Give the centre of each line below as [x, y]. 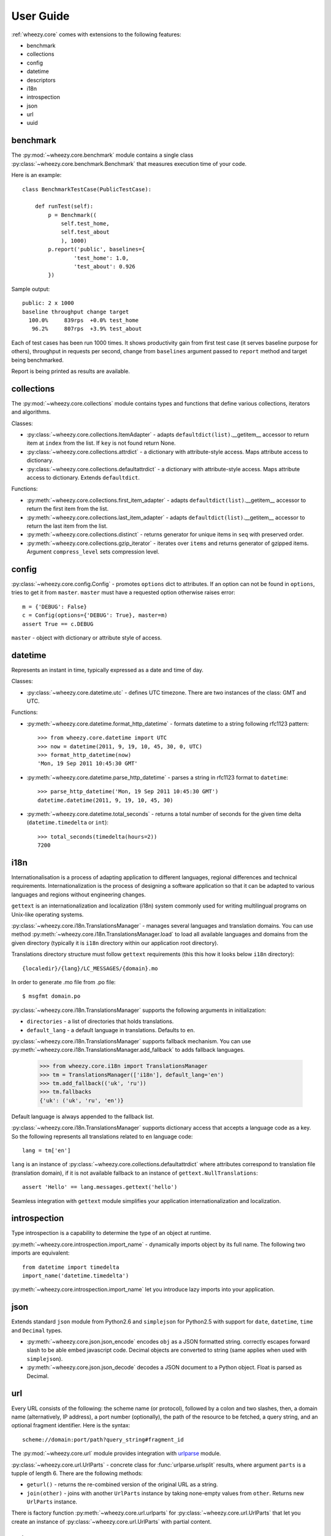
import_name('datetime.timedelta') [76, 1276]
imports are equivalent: [40, 1253]
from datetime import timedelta [71, 1267]
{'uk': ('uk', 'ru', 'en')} [82, 1100]
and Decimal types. [37, 1330]
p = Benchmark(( [72, 215]
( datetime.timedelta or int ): [67, 823]
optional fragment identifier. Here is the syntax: [71, 1425]
